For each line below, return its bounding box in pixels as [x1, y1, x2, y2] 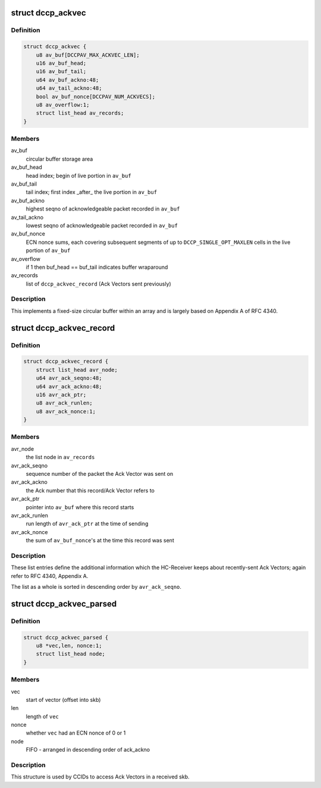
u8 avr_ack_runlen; [36, 400, 93, 407]
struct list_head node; [36, 651, 105, 657]
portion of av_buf [26, 247, 71, 254]
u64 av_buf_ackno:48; [36, 76, 99, 83]
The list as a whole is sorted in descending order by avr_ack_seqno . [11, 583, 181, 591]
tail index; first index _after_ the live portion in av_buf [26, 189, 158, 196]
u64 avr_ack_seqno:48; [36, 375, 102, 382]
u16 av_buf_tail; [36, 68, 87, 75]
